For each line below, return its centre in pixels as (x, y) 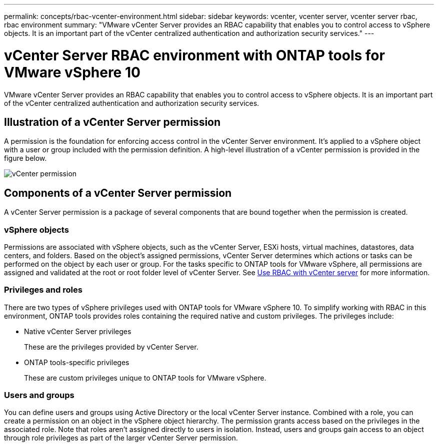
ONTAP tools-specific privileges (77, 362)
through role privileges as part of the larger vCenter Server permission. (121, 438)
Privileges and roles (43, 290)
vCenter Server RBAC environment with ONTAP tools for (194, 55)
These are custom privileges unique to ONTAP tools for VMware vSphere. (145, 378)
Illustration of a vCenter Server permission (112, 122)
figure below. (25, 158)
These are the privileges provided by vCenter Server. (111, 347)
